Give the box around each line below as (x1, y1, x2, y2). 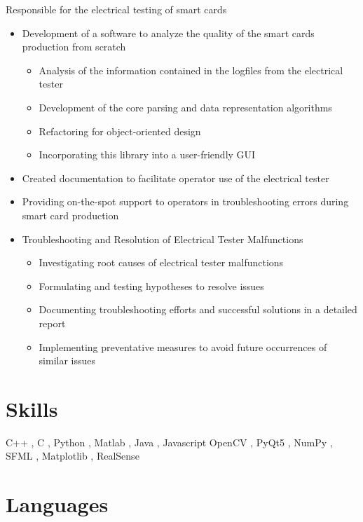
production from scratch (22, 39, 126, 54)
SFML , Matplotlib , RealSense (6, 448, 139, 463)
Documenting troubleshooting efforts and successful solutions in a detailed (39, 302, 357, 317)
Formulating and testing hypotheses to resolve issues (39, 278, 264, 293)
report (39, 315, 66, 330)
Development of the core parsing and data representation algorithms (39, 99, 332, 114)
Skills (6, 394, 58, 423)
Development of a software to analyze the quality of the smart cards (22, 25, 315, 40)
